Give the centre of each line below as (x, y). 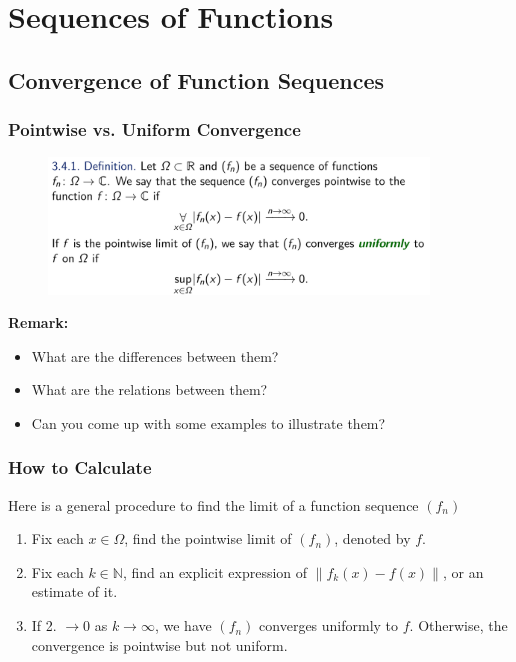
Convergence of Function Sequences (196, 79)
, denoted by (372, 538)
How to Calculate (80, 467)
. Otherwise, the (458, 625)
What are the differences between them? (155, 355)
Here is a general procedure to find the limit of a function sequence (213, 504)
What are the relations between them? (149, 389)
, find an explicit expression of (215, 571)
